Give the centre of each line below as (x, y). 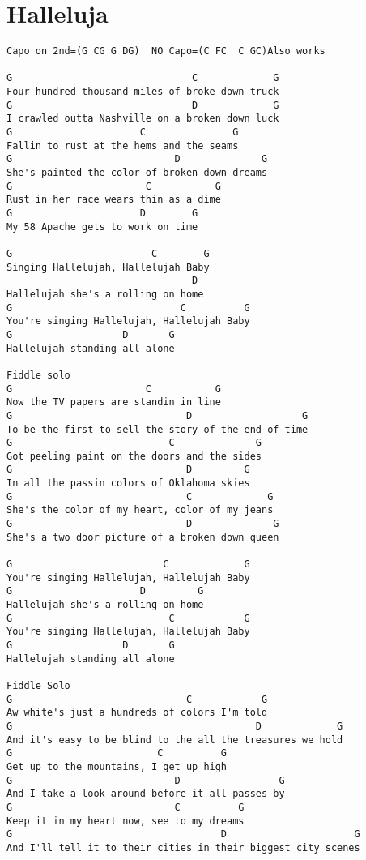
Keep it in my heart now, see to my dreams (126, 821)
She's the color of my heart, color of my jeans (140, 510)
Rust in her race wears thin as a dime (114, 200)
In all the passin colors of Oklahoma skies (128, 483)
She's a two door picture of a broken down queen (143, 537)
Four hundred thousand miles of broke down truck (143, 92)
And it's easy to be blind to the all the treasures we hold (175, 740)
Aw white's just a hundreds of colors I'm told (137, 713)
